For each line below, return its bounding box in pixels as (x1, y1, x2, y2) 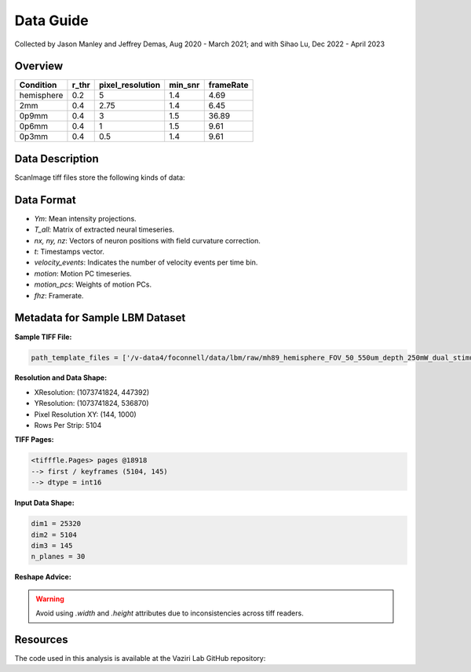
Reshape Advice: (14, 572, 72, 582)
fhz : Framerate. (34, 290, 84, 300)
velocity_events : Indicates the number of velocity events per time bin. (34, 257, 258, 267)
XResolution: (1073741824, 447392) (34, 387, 150, 396)
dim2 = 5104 (31, 530, 78, 539)
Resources (14, 633, 68, 646)
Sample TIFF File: (14, 332, 72, 341)
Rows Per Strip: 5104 (34, 421, 102, 430)
